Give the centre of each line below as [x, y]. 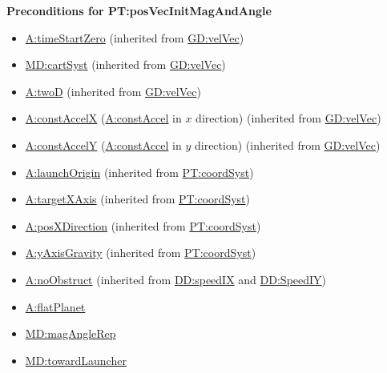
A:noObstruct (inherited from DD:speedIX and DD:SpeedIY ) [176, 279]
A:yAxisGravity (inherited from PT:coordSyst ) [141, 253]
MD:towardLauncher [76, 360]
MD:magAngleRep [71, 333]
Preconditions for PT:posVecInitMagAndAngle [139, 10]
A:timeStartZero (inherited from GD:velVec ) [135, 37]
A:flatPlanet [55, 306]
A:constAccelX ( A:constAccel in [103, 118]
